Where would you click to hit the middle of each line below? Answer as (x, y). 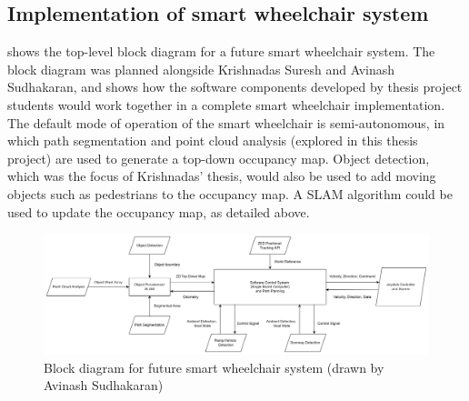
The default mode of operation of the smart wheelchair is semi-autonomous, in (226, 122)
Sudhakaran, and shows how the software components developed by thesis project (235, 87)
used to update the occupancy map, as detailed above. (159, 211)
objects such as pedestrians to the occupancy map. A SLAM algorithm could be (230, 193)
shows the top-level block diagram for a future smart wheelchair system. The (221, 51)
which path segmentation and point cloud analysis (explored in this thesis (213, 140)
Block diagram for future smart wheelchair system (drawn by (214, 367)
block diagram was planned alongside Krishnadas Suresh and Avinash (201, 69)
